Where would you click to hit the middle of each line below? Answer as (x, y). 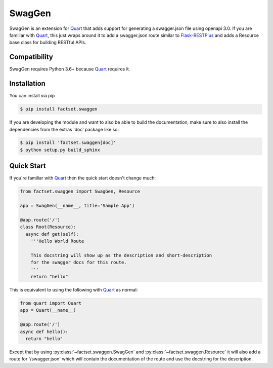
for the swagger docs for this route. (79, 263)
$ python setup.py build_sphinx (60, 150)
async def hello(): (44, 332)
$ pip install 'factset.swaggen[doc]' (68, 143)
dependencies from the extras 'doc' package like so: (64, 129)
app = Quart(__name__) (48, 310)
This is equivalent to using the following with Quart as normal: (74, 290)
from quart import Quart (51, 303)
